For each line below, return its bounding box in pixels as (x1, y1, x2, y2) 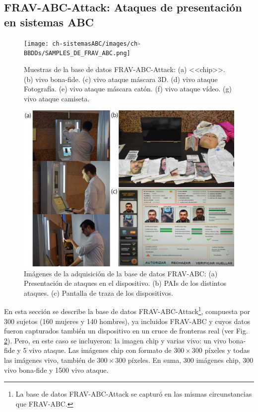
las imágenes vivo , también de (4, 355, 95, 365)
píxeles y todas (204, 345, 250, 355)
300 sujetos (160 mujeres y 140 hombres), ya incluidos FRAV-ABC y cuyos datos (4, 316, 251, 326)
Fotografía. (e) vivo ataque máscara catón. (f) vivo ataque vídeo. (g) (24, 83, 232, 94)
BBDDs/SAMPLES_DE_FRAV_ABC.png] (24, 50, 130, 57)
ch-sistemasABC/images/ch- (52, 40, 141, 47)
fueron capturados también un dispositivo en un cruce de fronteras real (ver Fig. (4, 326, 248, 336)
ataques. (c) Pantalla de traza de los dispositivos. (24, 287, 173, 298)
